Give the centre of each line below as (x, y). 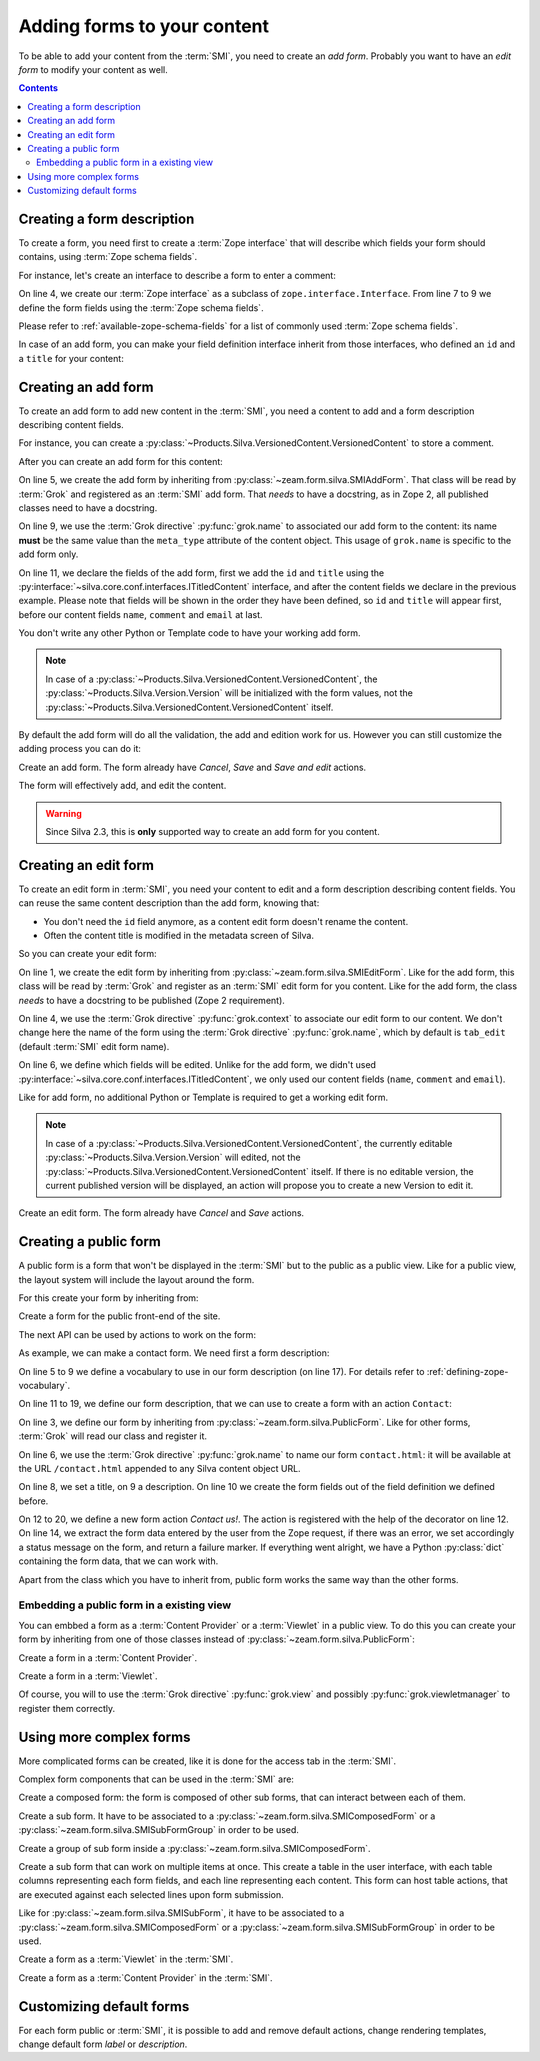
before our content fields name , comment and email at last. (141, 614)
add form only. (48, 554)
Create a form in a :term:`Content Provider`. (108, 1657)
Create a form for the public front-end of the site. (119, 1316)
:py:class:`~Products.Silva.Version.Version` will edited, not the (173, 1157)
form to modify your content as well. (93, 69)
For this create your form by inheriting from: (108, 1298)
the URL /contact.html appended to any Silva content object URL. (159, 1468)
